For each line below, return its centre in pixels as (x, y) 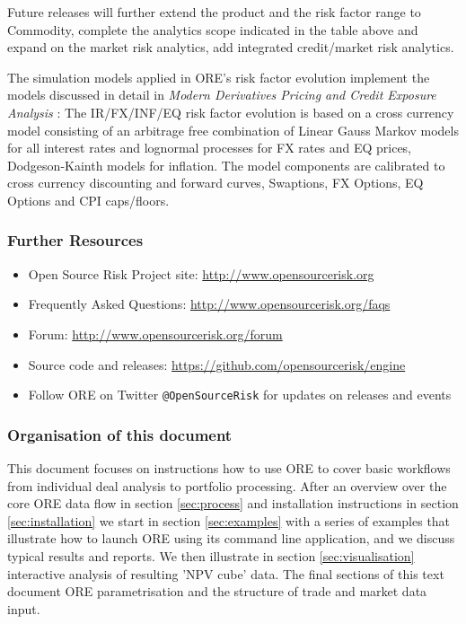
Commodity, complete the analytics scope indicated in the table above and (213, 29)
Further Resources (75, 240)
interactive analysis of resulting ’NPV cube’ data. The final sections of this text (226, 573)
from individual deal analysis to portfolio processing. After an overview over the (227, 485)
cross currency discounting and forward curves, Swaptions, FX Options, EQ (215, 183)
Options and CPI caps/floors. (88, 200)
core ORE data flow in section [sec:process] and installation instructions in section (233, 503)
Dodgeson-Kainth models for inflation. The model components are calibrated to (226, 165)
